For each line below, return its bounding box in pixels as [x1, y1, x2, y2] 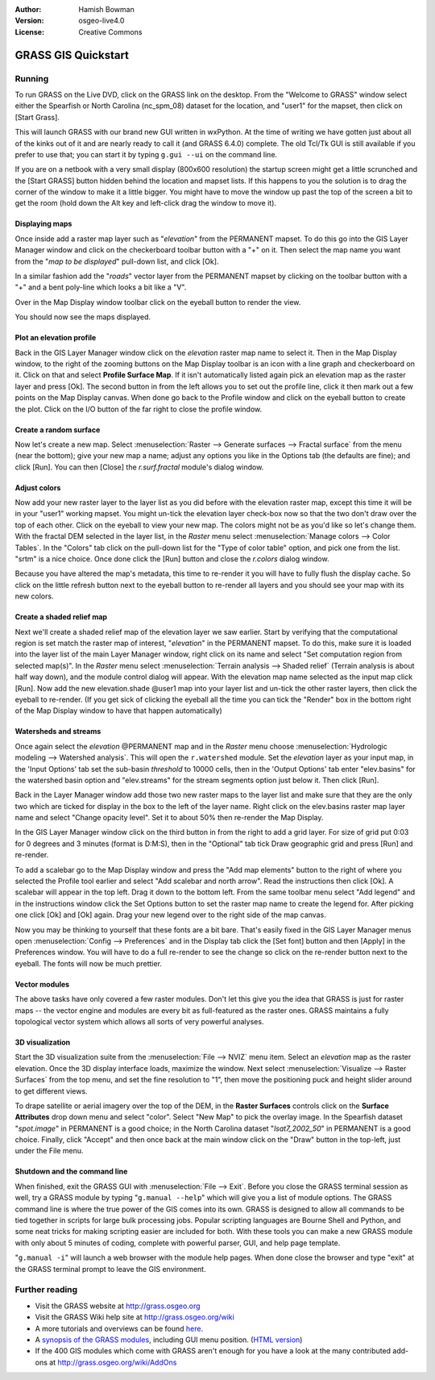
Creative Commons [78, 27, 143, 36]
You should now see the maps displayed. [14, 312, 151, 322]
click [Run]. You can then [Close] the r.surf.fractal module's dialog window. [14, 462, 264, 472]
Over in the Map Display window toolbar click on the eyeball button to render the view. [14, 297, 301, 306]
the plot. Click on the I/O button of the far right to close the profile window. [14, 404, 263, 414]
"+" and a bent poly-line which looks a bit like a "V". [14, 282, 187, 292]
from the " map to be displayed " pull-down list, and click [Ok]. [14, 256, 219, 266]
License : [14, 27, 44, 36]
